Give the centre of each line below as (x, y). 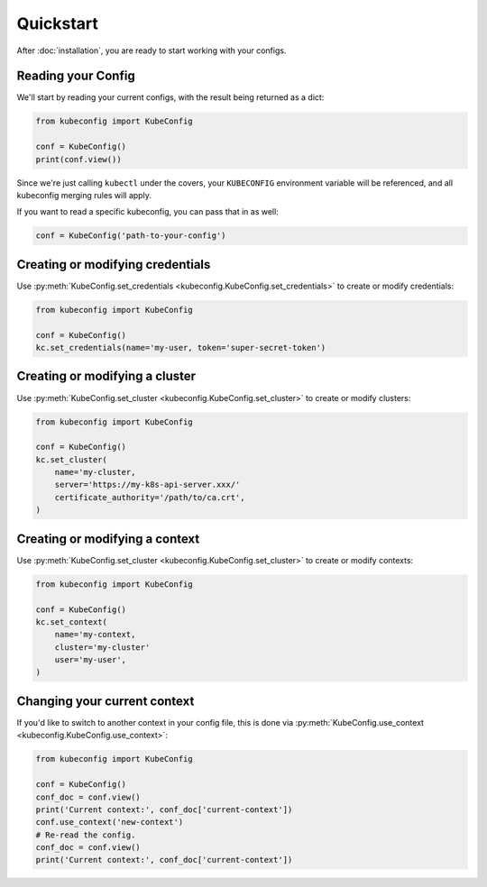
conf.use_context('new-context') (110, 822)
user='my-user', (90, 660)
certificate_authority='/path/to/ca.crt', (150, 497)
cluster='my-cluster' (102, 647)
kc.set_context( (72, 622)
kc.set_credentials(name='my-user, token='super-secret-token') (181, 348)
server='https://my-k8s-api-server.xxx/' (147, 485)
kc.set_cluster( (72, 459)
